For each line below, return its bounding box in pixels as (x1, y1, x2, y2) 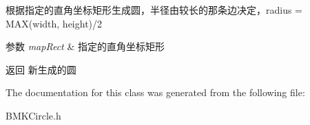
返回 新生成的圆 (6, 62, 76, 76)
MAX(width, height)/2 (6, 16, 103, 30)
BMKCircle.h (6, 108, 61, 122)
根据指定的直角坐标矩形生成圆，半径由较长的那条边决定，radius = (6, 3, 303, 16)
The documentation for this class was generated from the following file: (6, 85, 305, 100)
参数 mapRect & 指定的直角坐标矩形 (6, 39, 165, 54)
